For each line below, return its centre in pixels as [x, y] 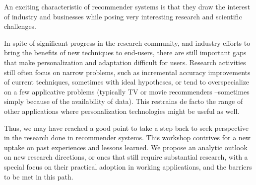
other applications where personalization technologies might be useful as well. [122, 111]
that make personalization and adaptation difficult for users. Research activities [125, 62]
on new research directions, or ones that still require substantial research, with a [126, 157]
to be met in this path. [39, 176]
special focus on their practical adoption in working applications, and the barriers [128, 166]
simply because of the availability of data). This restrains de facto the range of [124, 101]
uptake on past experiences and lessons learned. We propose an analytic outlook [126, 147]
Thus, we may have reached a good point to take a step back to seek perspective [127, 128]
